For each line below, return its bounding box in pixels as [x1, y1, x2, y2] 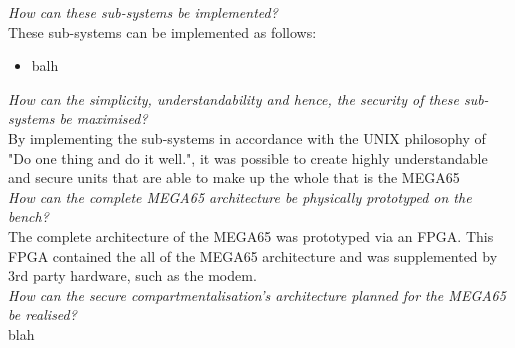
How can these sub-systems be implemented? [8, 2, 278, 22]
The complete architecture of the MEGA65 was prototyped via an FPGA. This [8, 225, 494, 246]
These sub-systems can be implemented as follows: [8, 21, 317, 42]
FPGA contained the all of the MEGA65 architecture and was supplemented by [8, 245, 498, 266]
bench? [8, 206, 49, 227]
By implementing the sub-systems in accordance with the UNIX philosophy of [8, 127, 486, 148]
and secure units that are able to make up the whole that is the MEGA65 [8, 167, 460, 188]
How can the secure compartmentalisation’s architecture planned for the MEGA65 [8, 284, 506, 305]
